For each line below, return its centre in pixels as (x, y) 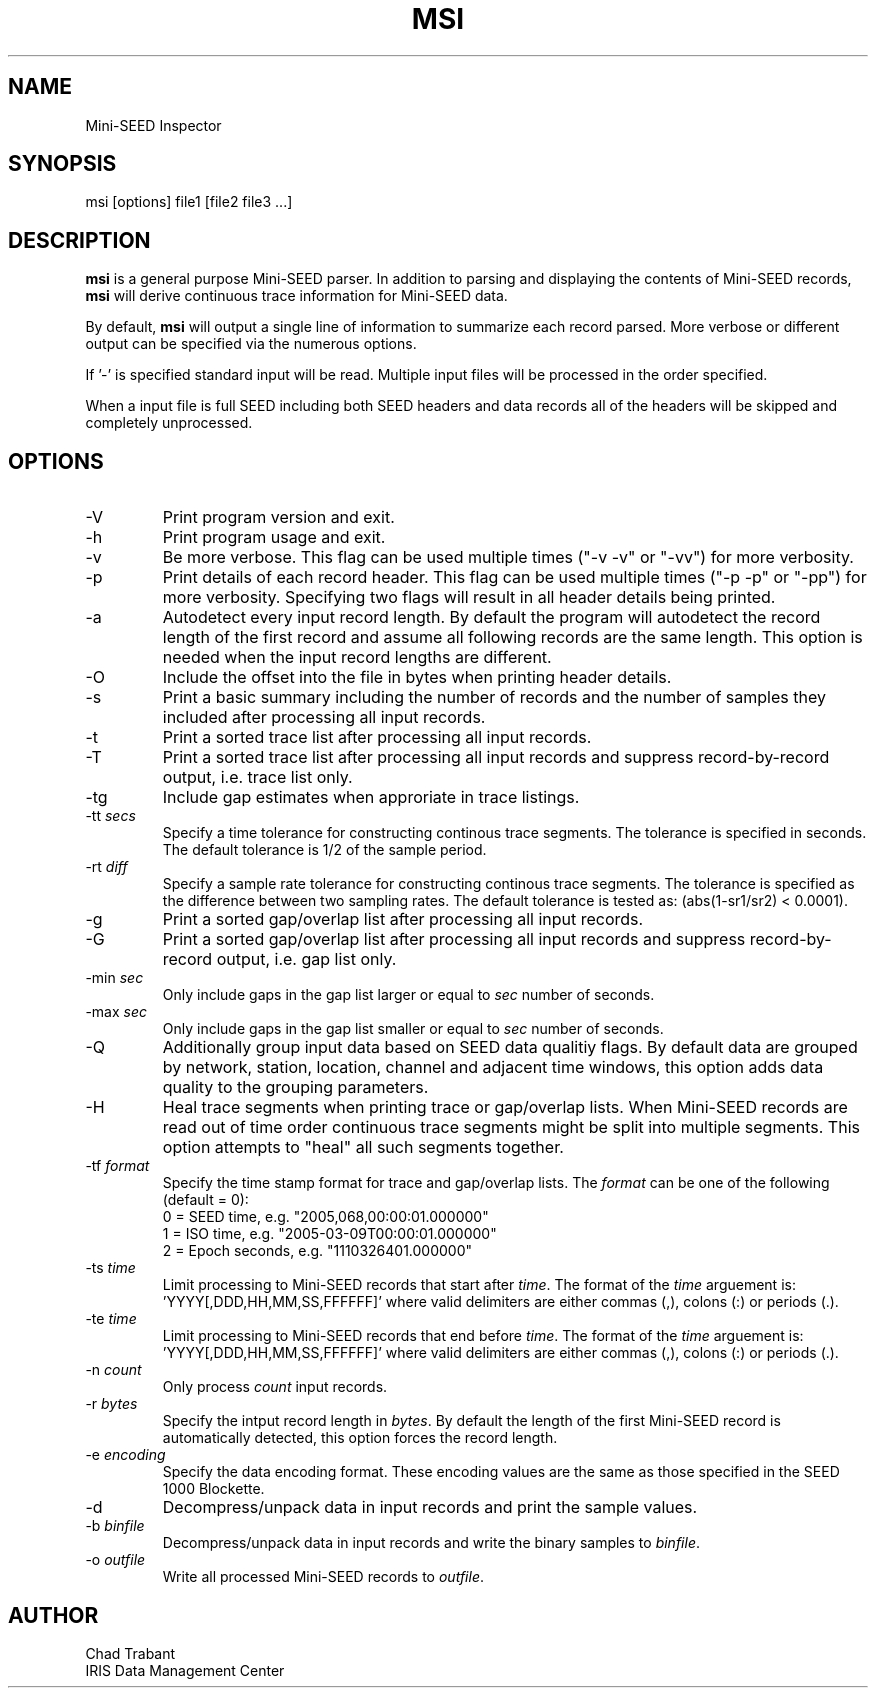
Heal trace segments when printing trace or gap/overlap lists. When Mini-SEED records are (505, 1107)
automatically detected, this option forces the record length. (360, 1438)
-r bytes (111, 1404)
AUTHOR (53, 1615)
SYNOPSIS (62, 164)
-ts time (110, 1268)
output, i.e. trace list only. (257, 777)
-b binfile (115, 1526)
